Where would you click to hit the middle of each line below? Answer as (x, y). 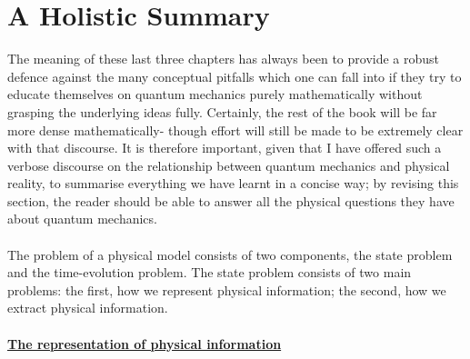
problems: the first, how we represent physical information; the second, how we (227, 289)
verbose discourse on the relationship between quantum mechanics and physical (229, 165)
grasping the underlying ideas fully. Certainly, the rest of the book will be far (222, 111)
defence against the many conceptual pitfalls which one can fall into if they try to (235, 76)
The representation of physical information (145, 343)
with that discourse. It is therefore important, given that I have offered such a (225, 148)
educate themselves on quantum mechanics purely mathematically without (215, 94)
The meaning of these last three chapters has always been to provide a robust (224, 59)
